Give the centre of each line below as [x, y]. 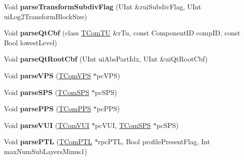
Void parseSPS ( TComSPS [47, 92]
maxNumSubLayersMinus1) [46, 151]
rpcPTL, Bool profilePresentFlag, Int [154, 142]
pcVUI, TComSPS [123, 125]
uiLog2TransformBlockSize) [46, 16]
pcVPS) [108, 75]
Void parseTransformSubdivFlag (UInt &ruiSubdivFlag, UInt [103, 6]
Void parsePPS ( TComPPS [48, 109]
